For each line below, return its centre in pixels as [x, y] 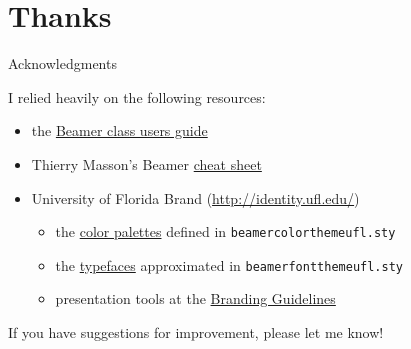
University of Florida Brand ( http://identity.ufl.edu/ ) [195, 197]
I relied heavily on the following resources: [137, 96]
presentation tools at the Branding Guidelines [195, 298]
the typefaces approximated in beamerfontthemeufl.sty [229, 264]
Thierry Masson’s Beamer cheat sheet [146, 163]
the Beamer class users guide [119, 130]
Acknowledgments [62, 63]
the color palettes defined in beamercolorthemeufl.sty [225, 231]
